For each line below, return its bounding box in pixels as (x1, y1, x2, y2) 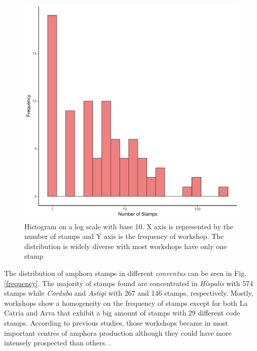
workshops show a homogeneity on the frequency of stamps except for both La (4, 297, 248, 308)
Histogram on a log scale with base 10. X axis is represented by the (24, 221, 233, 231)
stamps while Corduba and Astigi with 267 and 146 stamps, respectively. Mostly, (4, 288, 253, 298)
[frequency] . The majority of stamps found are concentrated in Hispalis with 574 (4, 277, 253, 288)
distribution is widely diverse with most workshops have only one (24, 240, 227, 251)
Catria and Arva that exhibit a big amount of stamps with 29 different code (4, 307, 240, 318)
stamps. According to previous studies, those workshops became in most (4, 317, 228, 328)
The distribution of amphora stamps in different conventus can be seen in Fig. (4, 267, 247, 278)
